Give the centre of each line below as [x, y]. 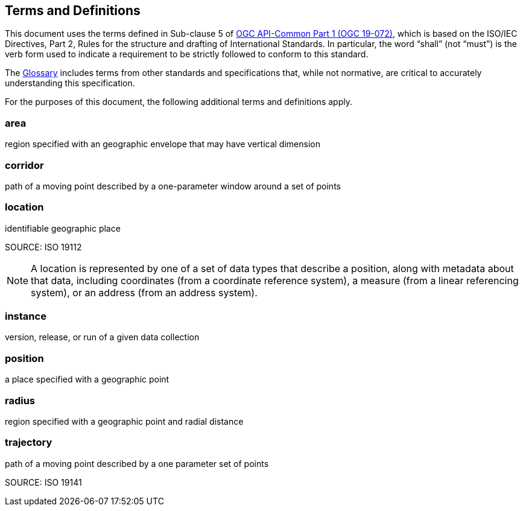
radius [20, 400]
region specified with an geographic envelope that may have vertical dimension [163, 144]
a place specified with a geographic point [87, 379]
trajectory [29, 443]
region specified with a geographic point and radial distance [124, 421]
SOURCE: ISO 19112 [43, 247]
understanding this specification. [70, 83]
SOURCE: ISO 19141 [43, 482]
